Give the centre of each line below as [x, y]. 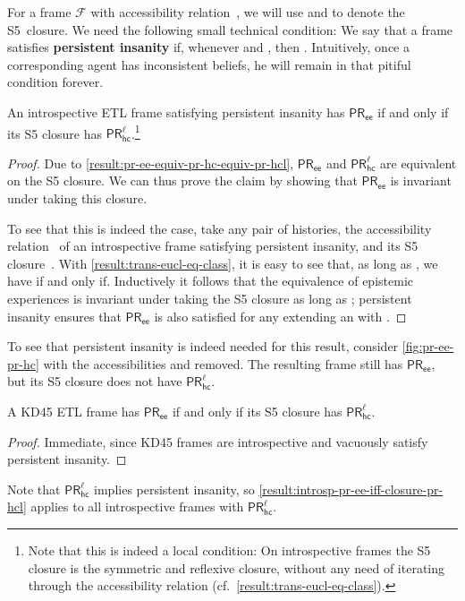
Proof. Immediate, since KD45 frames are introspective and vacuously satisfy [218, 441]
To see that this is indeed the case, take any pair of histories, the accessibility [220, 228]
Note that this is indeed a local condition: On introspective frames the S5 [229, 549]
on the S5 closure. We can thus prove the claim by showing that [182, 180]
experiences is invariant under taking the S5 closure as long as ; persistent [210, 298]
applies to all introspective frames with [137, 507]
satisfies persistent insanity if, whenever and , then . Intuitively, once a [208, 47]
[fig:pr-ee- [428, 346]
